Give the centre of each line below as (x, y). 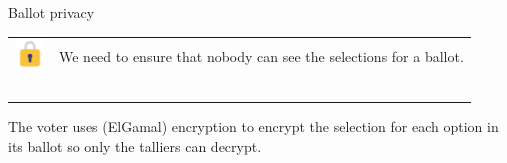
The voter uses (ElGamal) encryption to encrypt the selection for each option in (253, 126)
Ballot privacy (51, 12)
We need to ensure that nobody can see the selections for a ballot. (261, 55)
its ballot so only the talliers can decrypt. (135, 145)
